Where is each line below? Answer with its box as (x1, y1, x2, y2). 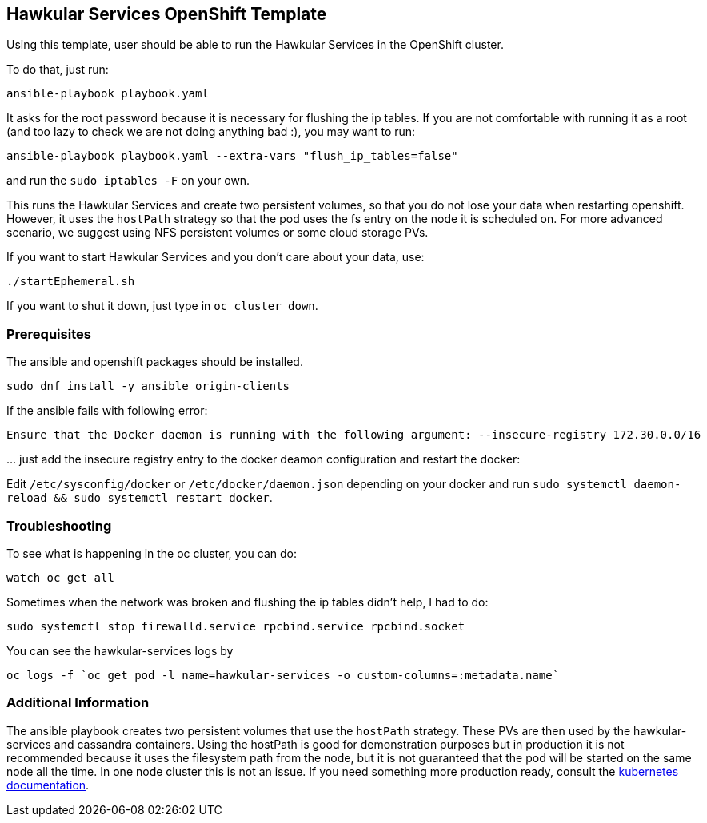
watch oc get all (6, 571, 114, 584)
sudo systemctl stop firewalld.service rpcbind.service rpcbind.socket (6, 619, 465, 633)
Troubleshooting (6, 517, 112, 534)
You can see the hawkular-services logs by (6, 643, 234, 658)
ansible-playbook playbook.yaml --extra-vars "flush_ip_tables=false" (6, 149, 458, 163)
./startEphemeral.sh (6, 275, 135, 288)
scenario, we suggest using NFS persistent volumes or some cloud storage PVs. (6, 225, 429, 240)
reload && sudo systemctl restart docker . (6, 491, 273, 505)
